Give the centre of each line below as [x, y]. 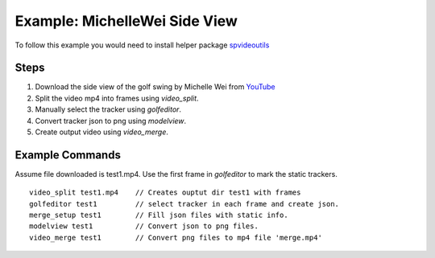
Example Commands [68, 155]
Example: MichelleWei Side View [126, 21]
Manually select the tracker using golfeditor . [108, 109]
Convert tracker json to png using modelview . [111, 121]
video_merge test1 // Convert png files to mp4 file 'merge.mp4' [176, 238]
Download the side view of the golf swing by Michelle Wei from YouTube [155, 87]
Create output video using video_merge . [102, 132]
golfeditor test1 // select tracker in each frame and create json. [184, 204]
